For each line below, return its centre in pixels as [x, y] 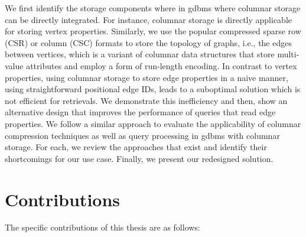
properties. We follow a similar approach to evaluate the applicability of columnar [153, 123]
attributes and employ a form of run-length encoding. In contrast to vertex [162, 65]
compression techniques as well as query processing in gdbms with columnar [142, 135]
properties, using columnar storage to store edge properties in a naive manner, [147, 77]
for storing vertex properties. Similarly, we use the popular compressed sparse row [153, 31]
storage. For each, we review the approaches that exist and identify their [136, 147]
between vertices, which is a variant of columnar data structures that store [140, 54]
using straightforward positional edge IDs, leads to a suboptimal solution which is [153, 89]
